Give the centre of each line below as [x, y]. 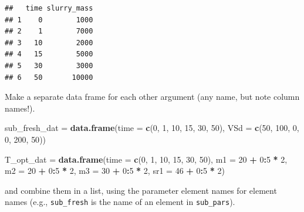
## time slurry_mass [49, 8]
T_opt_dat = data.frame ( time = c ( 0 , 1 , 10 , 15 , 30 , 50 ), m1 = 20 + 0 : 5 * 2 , [146, 159]
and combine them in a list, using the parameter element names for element [141, 190]
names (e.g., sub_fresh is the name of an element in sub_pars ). [120, 202]
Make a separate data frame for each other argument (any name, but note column [152, 97]
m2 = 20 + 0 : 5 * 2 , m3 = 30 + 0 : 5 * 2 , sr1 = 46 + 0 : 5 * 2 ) [115, 171]
